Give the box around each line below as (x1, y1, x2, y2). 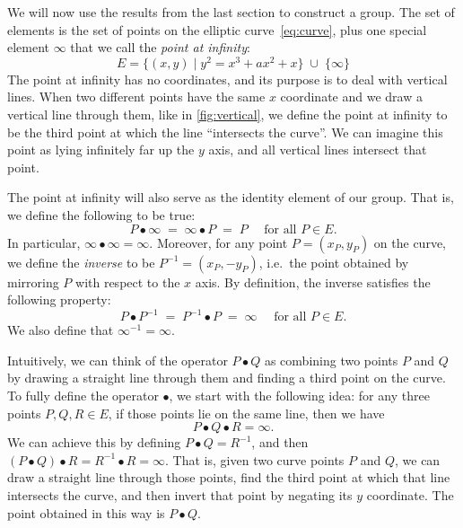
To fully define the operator (7, 386, 159, 405)
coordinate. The (366, 486, 454, 505)
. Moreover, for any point (149, 233, 288, 251)
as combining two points (264, 350, 398, 369)
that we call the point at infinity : (70, 38, 250, 57)
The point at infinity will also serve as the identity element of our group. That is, (7, 188, 454, 207)
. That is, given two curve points (165, 450, 345, 469)
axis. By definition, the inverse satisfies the (195, 272, 431, 291)
